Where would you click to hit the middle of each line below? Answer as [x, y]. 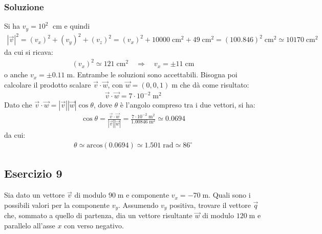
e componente [148, 195]
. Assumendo [138, 205]
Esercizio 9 [33, 173]
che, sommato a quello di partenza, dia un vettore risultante [98, 215]
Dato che [18, 105]
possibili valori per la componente [57, 205]
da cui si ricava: [29, 52]
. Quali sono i [230, 195]
